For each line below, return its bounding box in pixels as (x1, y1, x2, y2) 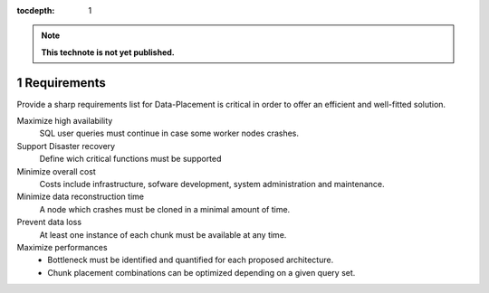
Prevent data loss (16, 217, 81, 228)
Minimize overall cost (16, 165, 97, 176)
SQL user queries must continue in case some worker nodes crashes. (39, 128, 299, 139)
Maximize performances (16, 241, 108, 252)
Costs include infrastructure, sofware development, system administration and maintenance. (39, 179, 385, 190)
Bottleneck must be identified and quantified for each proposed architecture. (47, 254, 334, 266)
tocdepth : (16, 5, 55, 15)
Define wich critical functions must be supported (39, 154, 222, 165)
